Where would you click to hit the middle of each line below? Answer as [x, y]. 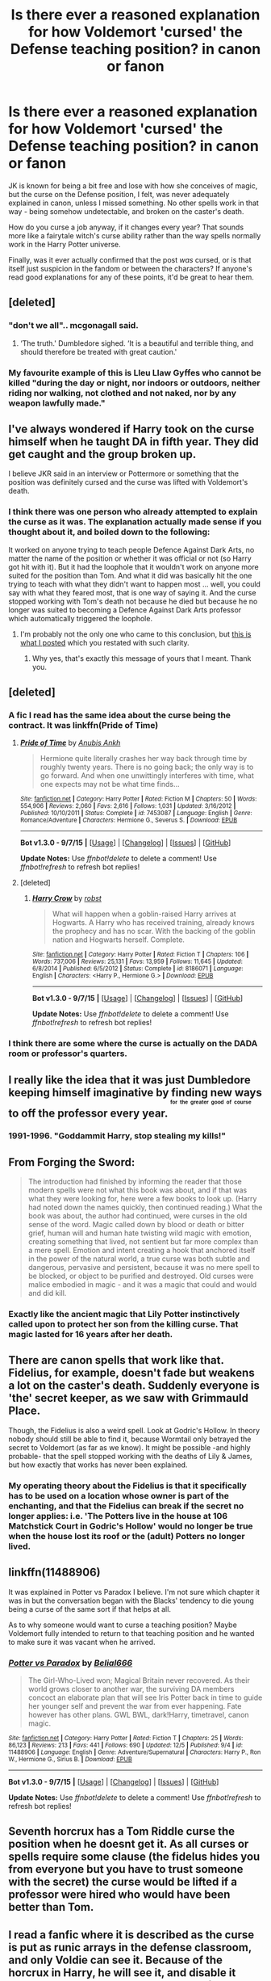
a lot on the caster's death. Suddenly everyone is [134, 1386]
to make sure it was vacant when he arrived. [82, 1642]
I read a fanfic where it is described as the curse [131, 1935]
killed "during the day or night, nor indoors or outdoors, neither [134, 383]
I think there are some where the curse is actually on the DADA [133, 1044]
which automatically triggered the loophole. [81, 618]
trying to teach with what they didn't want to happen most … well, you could [134, 584]
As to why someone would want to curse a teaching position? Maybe [123, 1625]
